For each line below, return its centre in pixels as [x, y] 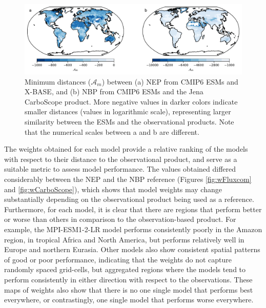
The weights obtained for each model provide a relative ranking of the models [126, 149]
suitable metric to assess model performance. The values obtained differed [120, 169]
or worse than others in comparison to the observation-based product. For [120, 219]
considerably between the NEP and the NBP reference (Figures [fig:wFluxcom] [128, 179]
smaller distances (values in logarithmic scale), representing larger [128, 111]
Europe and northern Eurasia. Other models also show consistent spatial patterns [132, 249]
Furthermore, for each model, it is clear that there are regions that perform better [133, 209]
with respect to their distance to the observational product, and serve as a [121, 159]
